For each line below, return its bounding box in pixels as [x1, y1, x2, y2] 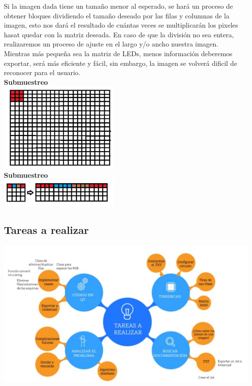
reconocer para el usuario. [4, 67, 80, 77]
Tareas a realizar [4, 222, 89, 237]
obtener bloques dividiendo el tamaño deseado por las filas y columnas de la [4, 10, 230, 20]
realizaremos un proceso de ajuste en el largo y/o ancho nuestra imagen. [4, 39, 219, 49]
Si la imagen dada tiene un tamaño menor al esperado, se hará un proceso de [4, 1, 233, 11]
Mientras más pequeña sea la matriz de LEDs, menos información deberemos [4, 48, 233, 58]
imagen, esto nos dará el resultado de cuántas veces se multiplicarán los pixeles [4, 20, 238, 30]
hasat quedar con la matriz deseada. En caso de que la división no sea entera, [4, 29, 234, 39]
